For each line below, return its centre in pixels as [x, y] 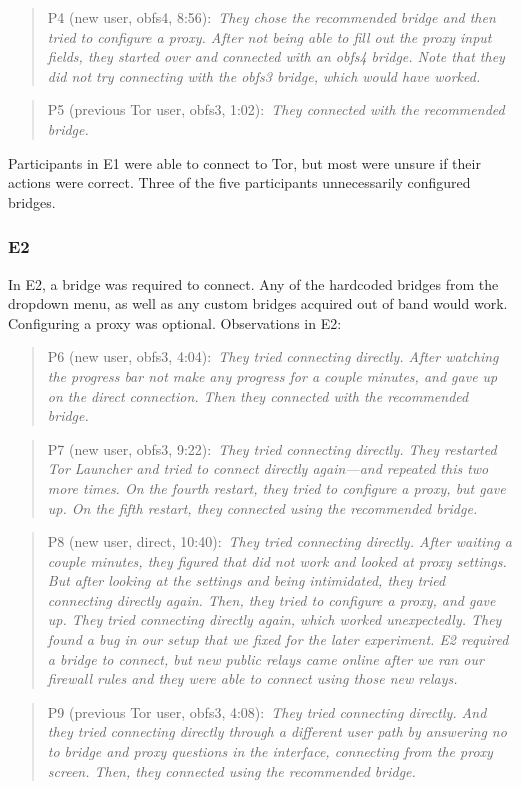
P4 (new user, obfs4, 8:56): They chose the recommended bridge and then [271, 17]
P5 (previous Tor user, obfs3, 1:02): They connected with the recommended [276, 109]
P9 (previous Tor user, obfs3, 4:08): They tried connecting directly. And [267, 711]
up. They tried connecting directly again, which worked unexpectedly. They [274, 619]
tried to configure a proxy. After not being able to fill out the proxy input [269, 36]
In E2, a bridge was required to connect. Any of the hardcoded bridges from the [253, 283]
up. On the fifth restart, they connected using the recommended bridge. [262, 507]
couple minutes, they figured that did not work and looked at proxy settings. [277, 560]
